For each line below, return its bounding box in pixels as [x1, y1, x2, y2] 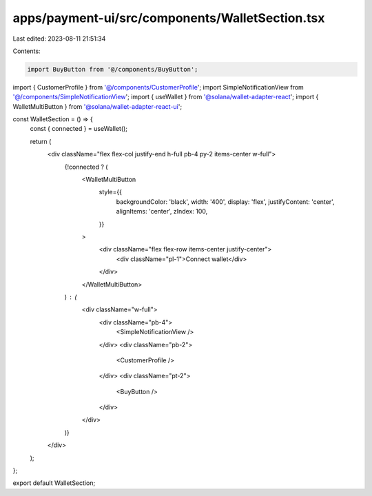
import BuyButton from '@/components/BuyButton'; [27, 65, 198, 73]
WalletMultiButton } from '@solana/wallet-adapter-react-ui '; [12, 102, 183, 110]
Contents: [12, 47, 41, 55]
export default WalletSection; [12, 479, 96, 487]
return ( [30, 137, 52, 145]
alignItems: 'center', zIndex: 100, [116, 207, 208, 216]
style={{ [99, 188, 122, 196]
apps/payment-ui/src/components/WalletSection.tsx [12, 10, 325, 25]
